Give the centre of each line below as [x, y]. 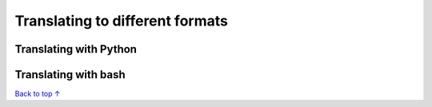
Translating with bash [70, 75]
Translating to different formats [121, 21]
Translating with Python [76, 49]
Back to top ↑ [38, 94]
